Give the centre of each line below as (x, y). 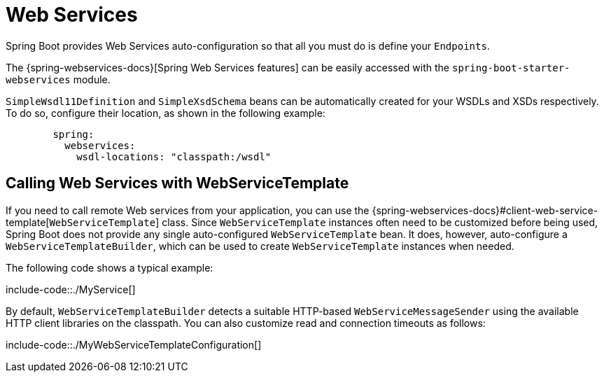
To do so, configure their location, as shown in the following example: (166, 113)
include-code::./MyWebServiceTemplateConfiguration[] (134, 344)
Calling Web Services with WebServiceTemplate (177, 183)
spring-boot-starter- (511, 68)
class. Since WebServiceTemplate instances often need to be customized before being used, (380, 222)
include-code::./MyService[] (71, 289)
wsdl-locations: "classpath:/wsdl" (174, 156)
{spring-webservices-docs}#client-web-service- (485, 210)
